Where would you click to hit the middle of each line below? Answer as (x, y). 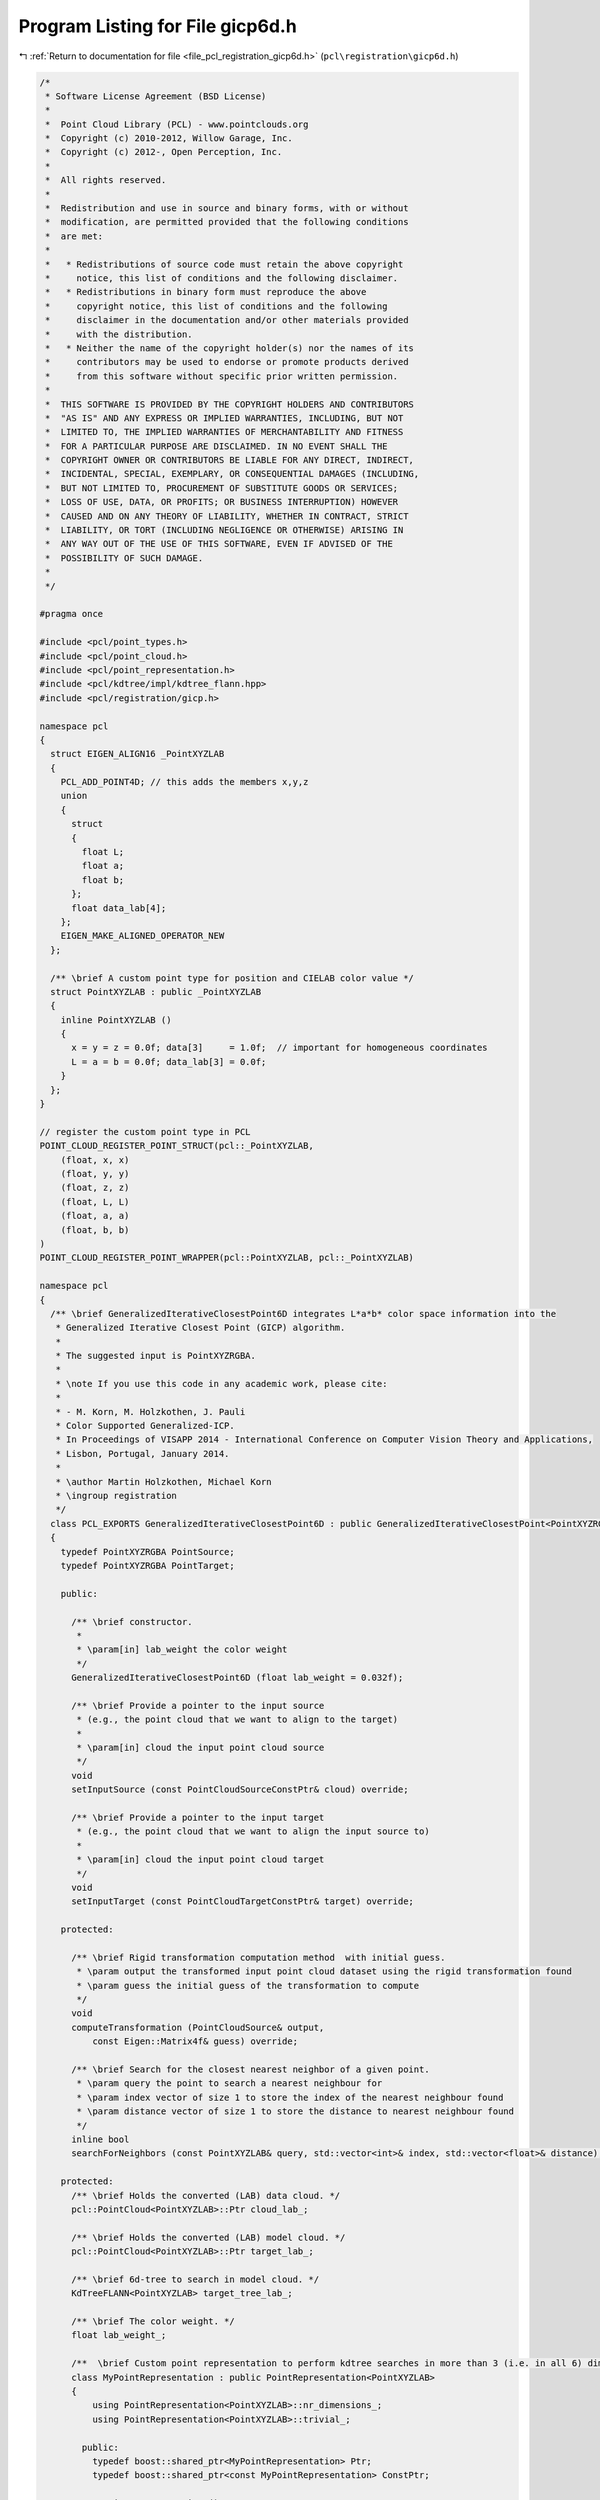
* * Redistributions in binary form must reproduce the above (206, 292)
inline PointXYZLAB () (116, 1019)
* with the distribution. (119, 334)
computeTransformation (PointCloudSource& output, (198, 2027)
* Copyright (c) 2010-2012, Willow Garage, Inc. (169, 138)
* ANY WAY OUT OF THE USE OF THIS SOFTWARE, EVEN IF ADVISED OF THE (219, 544)
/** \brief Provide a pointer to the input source (198, 1705)
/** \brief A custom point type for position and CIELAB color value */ (232, 978)
